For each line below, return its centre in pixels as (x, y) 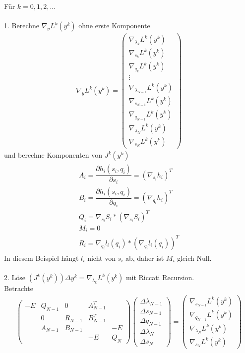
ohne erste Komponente (114, 26)
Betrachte (19, 288)
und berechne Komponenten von (53, 155)
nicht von (101, 258)
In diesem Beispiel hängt (41, 258)
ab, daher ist (145, 258)
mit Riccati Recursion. (160, 277)
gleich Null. (194, 258)
